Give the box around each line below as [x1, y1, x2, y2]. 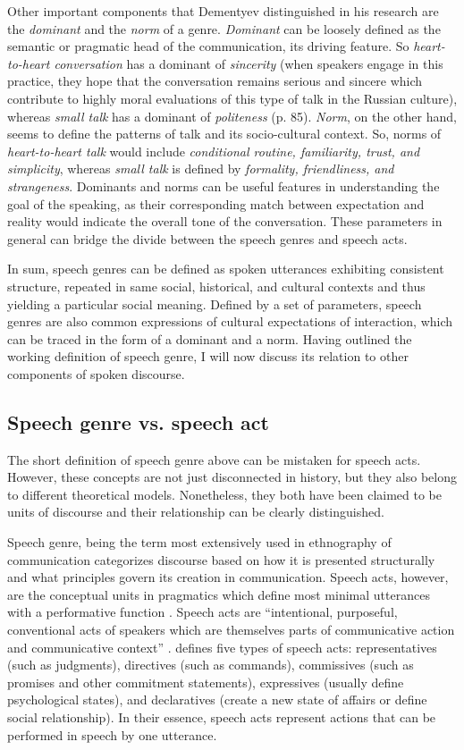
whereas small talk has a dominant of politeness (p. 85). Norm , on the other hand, [7, 106, 457, 125]
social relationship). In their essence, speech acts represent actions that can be [7, 707, 436, 726]
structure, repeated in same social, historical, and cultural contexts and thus [7, 276, 426, 295]
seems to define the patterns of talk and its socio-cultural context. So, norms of [7, 124, 442, 143]
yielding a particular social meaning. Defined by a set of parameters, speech [7, 294, 422, 313]
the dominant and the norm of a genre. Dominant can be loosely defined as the [7, 19, 441, 38]
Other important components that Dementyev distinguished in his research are [7, 2, 439, 20]
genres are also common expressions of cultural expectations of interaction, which [7, 312, 453, 331]
